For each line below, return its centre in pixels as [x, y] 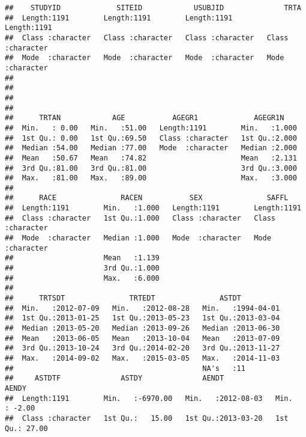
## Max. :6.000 [82, 278]
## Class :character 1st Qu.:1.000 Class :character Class [140, 218]
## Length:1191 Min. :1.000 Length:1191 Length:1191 [153, 208]
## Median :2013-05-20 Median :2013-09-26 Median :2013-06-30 [142, 328]
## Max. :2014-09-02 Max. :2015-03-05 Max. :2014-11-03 [142, 358]
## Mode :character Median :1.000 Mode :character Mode [138, 238]
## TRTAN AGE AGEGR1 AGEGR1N [145, 118]
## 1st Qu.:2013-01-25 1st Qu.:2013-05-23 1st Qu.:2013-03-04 [142, 318]
